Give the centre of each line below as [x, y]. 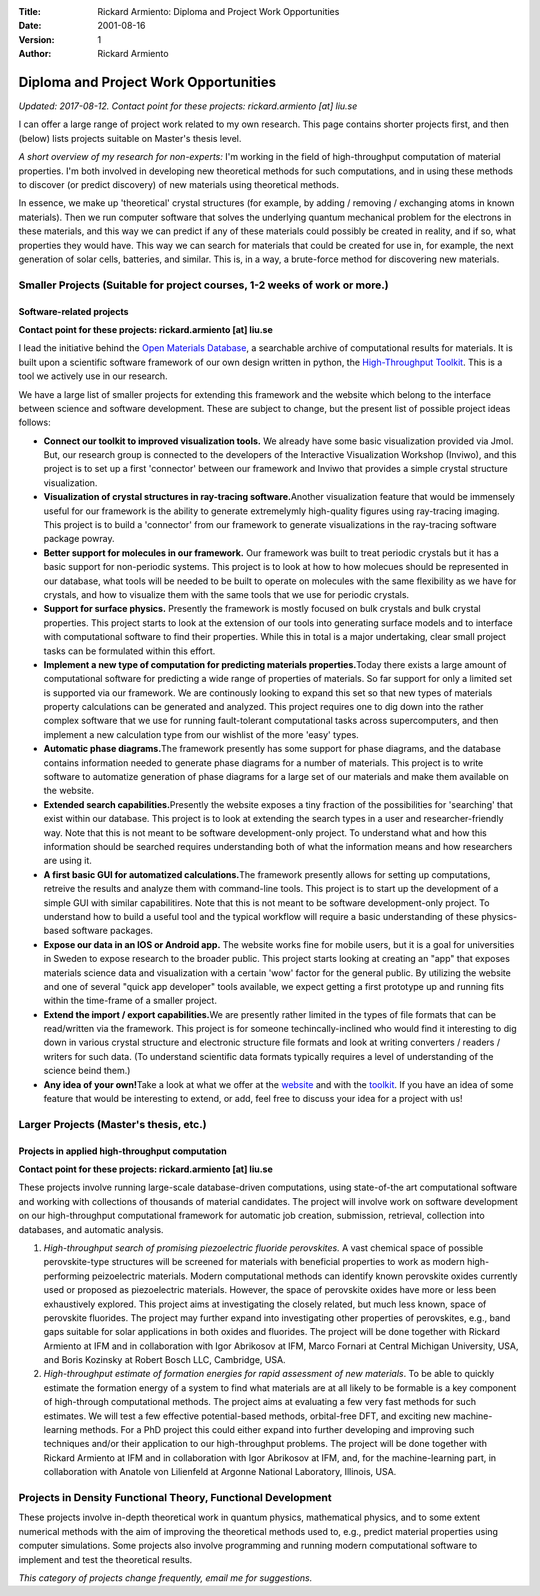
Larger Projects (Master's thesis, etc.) [112, 1124]
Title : [30, 11]
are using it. [67, 861]
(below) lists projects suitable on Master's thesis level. [130, 138]
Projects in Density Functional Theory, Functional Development [175, 1497]
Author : [35, 54]
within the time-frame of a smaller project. [130, 1001]
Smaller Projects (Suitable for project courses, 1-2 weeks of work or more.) [203, 285]
